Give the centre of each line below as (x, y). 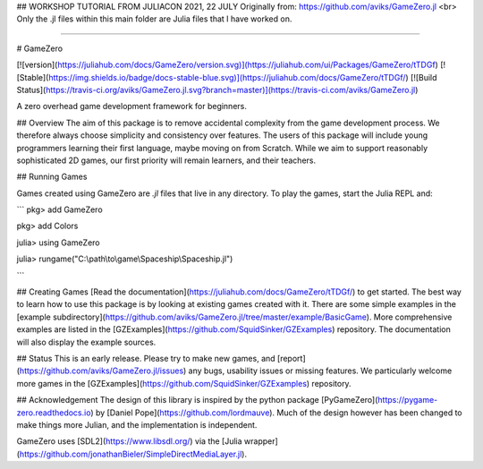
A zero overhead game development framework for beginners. (132, 107)
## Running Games (52, 177)
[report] (292, 358)
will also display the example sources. (86, 342)
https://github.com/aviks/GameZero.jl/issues (102, 371)
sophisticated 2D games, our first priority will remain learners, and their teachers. (166, 160)
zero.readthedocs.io (54, 413)
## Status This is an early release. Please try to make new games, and (146, 358)
